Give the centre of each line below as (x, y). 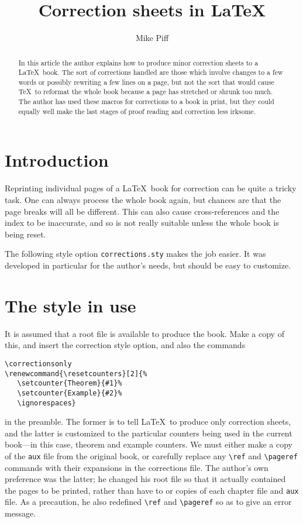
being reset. (25, 234)
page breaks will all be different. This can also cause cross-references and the (142, 211)
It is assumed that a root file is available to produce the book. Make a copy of (144, 333)
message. (20, 513)
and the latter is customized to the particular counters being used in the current (149, 433)
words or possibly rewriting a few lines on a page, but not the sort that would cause (146, 82)
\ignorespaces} (47, 403)
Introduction (57, 160)
